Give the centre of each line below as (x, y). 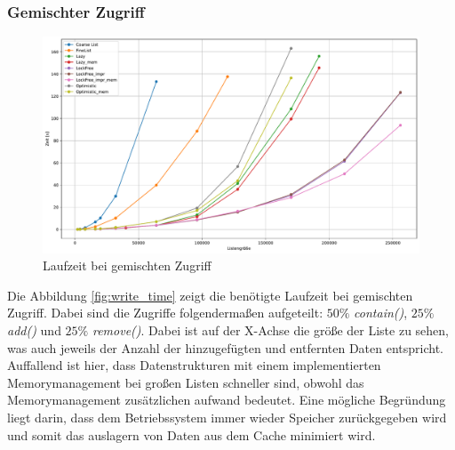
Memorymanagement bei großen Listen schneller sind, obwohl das (186, 382)
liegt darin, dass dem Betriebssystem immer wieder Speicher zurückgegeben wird (227, 418)
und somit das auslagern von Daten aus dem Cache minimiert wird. (192, 434)
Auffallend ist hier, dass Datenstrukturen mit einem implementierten (194, 365)
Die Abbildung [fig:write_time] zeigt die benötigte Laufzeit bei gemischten (210, 295)
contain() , (381, 313)
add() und (34, 330)
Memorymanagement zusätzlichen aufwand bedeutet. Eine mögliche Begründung (227, 400)
